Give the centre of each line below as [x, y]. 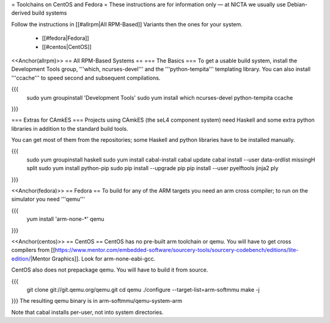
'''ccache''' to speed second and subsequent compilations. [86, 78]
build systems [49, 13]
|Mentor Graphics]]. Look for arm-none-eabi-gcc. [93, 258]
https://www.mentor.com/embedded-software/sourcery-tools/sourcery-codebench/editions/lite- [177, 250]
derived [21, 13]
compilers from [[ [33, 250]
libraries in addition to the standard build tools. [70, 128]
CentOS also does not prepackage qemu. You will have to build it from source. [110, 270]
